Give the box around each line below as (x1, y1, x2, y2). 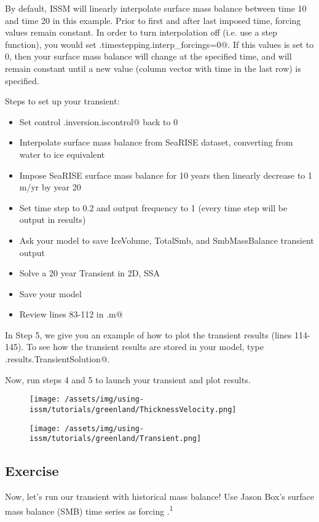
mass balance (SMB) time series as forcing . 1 (5, 502, 173, 517)
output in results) (19, 213, 86, 226)
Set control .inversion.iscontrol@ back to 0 (19, 115, 178, 128)
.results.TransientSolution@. (5, 353, 110, 365)
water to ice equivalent (19, 147, 105, 160)
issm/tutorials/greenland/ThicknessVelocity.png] (30, 405, 237, 414)
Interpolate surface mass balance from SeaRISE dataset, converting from (19, 136, 293, 149)
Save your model (19, 287, 82, 300)
